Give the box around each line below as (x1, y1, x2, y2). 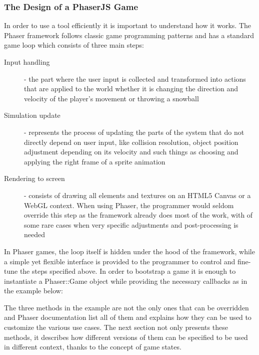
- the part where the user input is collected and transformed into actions (24, 73, 246, 84)
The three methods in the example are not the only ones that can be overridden (4, 302, 249, 312)
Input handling (4, 57, 50, 67)
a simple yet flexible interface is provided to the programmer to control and (4, 256, 235, 266)
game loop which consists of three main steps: (4, 40, 144, 50)
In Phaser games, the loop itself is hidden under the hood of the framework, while (4, 246, 255, 256)
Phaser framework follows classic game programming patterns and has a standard (4, 30, 254, 40)
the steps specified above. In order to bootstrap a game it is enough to (19, 266, 236, 276)
